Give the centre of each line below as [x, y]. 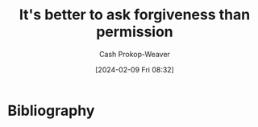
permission [135, 32]
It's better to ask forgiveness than [135, 15]
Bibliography [51, 111]
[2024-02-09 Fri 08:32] [135, 69]
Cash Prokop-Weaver [135, 54]
